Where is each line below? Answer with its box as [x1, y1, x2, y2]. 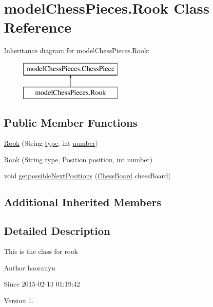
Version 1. [4, 295, 34, 305]
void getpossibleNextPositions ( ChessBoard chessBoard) [4, 171, 171, 181]
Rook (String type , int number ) [4, 138, 98, 148]
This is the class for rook [4, 246, 78, 256]
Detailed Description [4, 223, 111, 238]
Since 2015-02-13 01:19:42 [4, 279, 80, 289]
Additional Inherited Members [4, 194, 161, 210]
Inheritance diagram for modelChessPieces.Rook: [4, 45, 150, 56]
